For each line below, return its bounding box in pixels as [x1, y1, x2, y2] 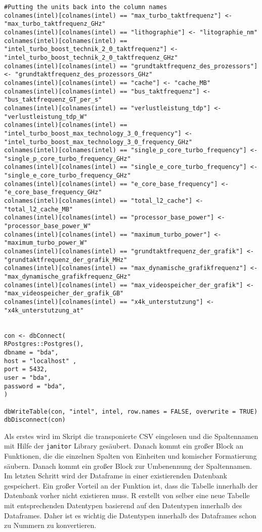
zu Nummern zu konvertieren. [4, 520, 97, 530]
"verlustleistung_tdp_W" [4, 113, 88, 120]
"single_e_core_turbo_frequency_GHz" [4, 172, 131, 180]
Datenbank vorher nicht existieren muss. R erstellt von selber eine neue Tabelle [4, 490, 250, 501]
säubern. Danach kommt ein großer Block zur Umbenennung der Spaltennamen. [4, 460, 252, 471]
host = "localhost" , [4, 357, 77, 365]
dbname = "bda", [4, 348, 59, 356]
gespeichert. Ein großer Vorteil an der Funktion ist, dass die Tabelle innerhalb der [4, 480, 258, 491]
